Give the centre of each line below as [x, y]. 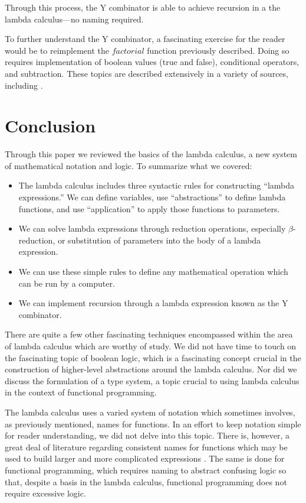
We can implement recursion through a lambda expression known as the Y [153, 303]
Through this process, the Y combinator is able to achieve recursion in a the [143, 7]
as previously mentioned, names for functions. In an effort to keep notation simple [153, 424]
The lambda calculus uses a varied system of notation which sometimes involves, [150, 412]
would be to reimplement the [57, 50]
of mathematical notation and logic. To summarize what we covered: [129, 165]
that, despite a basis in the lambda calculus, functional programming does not [146, 481]
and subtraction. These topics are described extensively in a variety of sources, [147, 73]
